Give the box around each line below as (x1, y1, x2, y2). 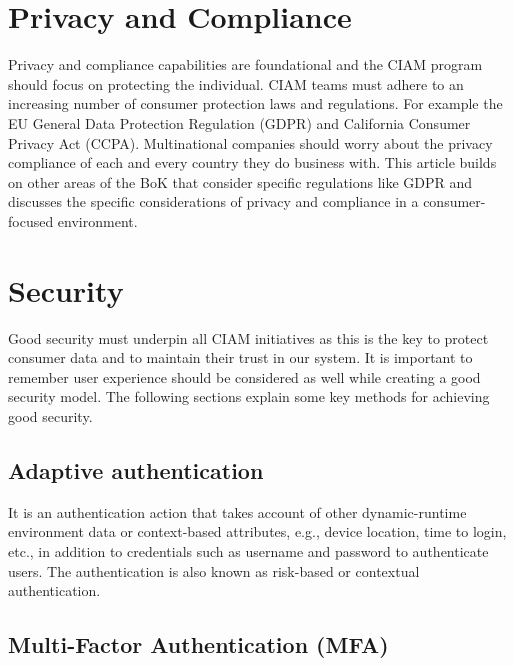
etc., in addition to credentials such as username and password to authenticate (8, 540, 489, 561)
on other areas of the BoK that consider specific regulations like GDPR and (8, 171, 473, 192)
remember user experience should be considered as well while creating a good (8, 366, 481, 387)
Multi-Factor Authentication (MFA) (8, 629, 389, 660)
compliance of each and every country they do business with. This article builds (8, 152, 497, 173)
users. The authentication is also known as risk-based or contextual (8, 560, 420, 581)
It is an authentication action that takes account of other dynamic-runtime (8, 501, 467, 522)
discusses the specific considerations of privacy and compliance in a (8, 191, 419, 212)
